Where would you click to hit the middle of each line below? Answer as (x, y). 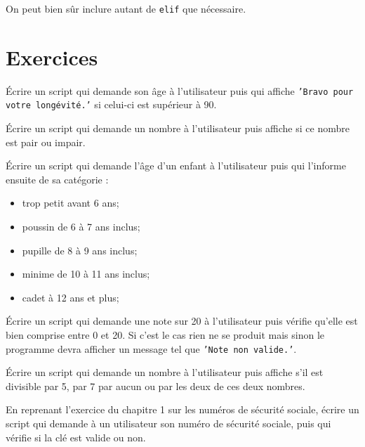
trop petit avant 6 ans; (71, 203)
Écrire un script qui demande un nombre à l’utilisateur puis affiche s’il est (165, 372)
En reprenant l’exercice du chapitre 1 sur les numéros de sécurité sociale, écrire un (182, 409)
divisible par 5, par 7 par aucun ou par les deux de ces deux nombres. (155, 386)
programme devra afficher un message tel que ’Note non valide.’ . (151, 348)
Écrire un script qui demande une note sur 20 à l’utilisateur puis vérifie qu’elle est (182, 321)
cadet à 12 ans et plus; (71, 297)
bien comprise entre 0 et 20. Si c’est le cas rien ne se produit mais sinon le (165, 335)
